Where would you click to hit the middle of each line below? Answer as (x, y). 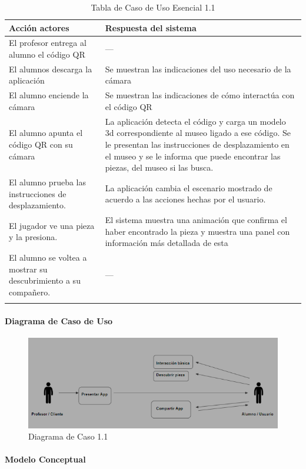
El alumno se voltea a (48, 257)
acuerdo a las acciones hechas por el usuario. (185, 199)
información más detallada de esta (167, 243)
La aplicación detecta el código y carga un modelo (195, 121)
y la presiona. (33, 237)
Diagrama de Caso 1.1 (68, 436)
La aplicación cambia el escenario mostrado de (189, 187)
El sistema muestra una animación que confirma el (196, 219)
